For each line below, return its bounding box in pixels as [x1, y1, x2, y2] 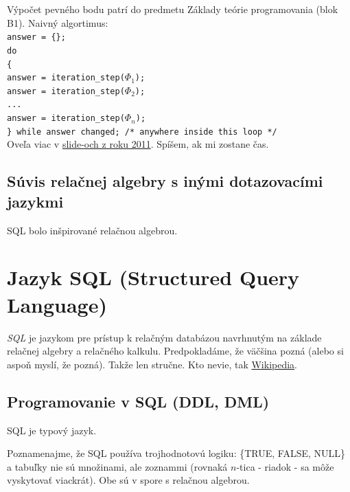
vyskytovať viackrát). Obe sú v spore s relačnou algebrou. [7, 473, 250, 487]
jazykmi [7, 190, 64, 212]
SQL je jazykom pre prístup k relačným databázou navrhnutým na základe [7, 330, 322, 344]
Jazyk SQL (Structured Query [7, 263, 300, 291]
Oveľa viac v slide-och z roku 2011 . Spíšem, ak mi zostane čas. [7, 137, 269, 151]
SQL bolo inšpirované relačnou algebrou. [7, 223, 178, 237]
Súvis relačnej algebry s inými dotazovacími [7, 170, 323, 192]
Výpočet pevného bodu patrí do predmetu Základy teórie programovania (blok [7, 2, 338, 16]
